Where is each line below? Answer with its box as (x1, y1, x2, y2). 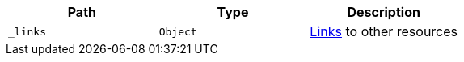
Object (158, 25, 197, 38)
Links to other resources (310, 23, 458, 39)
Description (347, 4, 420, 20)
